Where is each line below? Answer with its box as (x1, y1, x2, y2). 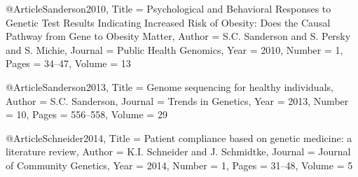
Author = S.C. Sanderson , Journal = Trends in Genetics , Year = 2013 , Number (6, 93, 349, 108)
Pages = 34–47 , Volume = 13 (6, 56, 131, 71)
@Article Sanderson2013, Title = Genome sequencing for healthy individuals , (6, 79, 333, 94)
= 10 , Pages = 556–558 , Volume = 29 (6, 107, 167, 122)
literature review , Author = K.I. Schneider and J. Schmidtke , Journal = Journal (6, 144, 351, 159)
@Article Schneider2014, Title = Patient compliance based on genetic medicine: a (6, 130, 352, 145)
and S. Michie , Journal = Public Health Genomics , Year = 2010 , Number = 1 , (6, 42, 343, 57)
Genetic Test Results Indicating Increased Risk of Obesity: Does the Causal (6, 15, 331, 29)
